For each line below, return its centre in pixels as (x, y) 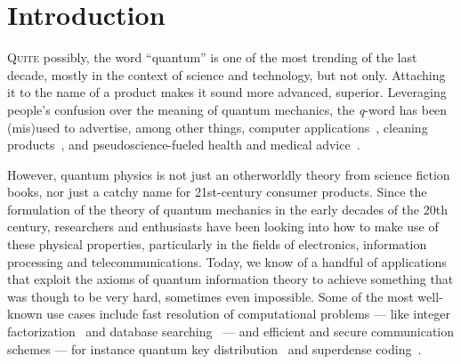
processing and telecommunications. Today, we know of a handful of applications (227, 261)
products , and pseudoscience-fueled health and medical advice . (184, 145)
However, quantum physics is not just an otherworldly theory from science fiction (229, 174)
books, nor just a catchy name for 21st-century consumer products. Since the (217, 192)
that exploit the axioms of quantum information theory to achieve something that (230, 279)
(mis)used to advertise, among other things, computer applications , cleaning (218, 127)
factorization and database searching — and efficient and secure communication (231, 332)
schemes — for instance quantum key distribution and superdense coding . (214, 348)
